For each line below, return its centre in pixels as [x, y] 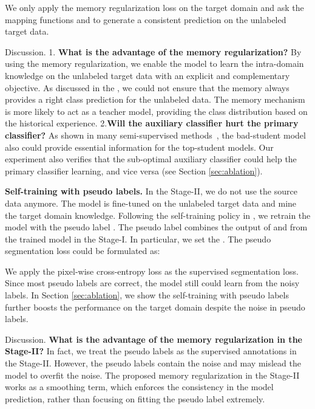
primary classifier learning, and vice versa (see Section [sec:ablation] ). [134, 170]
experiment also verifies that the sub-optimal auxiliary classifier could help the [151, 159]
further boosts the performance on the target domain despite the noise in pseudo [155, 307]
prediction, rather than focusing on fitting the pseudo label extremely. [135, 398]
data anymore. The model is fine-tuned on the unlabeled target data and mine [151, 203]
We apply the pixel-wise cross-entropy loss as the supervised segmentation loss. [152, 271]
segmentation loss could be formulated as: [83, 251]
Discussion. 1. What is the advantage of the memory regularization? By [153, 51]
